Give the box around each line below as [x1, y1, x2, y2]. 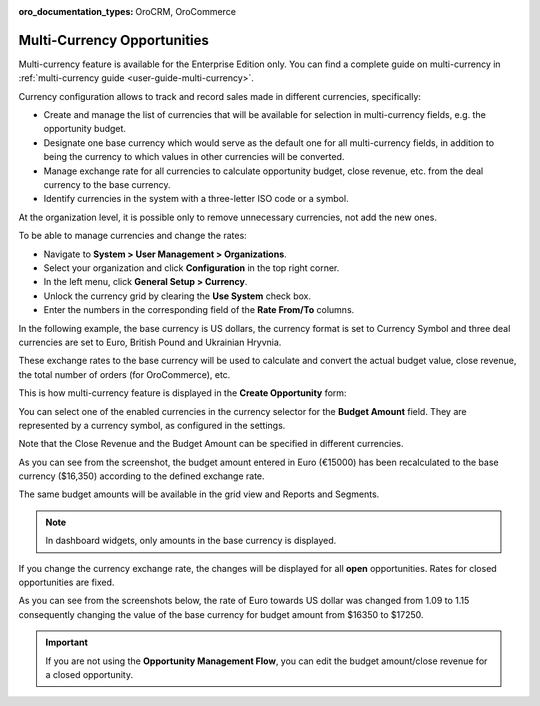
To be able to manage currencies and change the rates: [18, 230, 247, 242]
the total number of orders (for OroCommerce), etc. [18, 368, 231, 380]
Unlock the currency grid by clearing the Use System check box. [43, 290, 312, 302]
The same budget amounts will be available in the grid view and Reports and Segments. [18, 488, 380, 500]
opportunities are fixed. [18, 576, 115, 589]
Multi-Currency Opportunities [18, 31, 210, 49]
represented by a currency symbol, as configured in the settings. [18, 419, 286, 431]
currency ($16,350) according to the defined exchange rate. [18, 470, 265, 482]
